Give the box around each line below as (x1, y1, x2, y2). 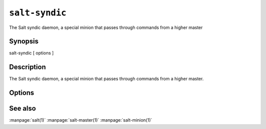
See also (9, 104, 36, 113)
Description (9, 63, 46, 71)
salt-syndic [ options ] (9, 50, 54, 56)
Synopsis (9, 37, 39, 46)
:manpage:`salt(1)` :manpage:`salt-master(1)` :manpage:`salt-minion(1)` (9, 117, 153, 123)
